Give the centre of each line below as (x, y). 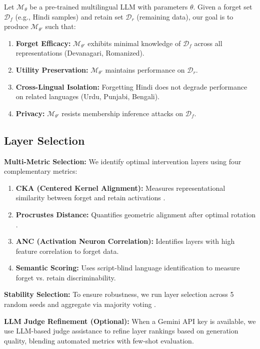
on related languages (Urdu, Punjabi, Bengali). (88, 96)
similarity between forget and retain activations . (90, 198)
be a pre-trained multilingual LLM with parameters (109, 7)
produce (16, 26)
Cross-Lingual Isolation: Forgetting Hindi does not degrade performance (131, 86)
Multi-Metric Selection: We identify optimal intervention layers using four (123, 161)
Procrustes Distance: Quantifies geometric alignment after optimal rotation (136, 214)
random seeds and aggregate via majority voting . (80, 304)
